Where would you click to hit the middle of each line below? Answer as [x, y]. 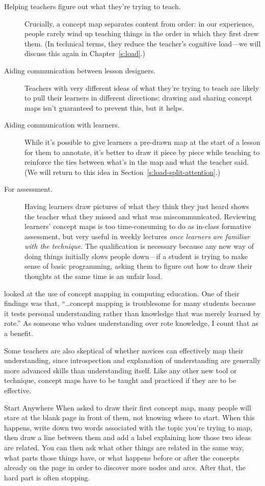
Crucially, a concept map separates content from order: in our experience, [139, 23]
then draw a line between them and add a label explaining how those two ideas [128, 437]
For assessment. [29, 189]
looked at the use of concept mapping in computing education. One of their [122, 293]
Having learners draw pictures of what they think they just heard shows [137, 206]
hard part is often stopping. [47, 477]
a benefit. [19, 333]
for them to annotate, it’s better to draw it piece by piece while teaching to [142, 152]
